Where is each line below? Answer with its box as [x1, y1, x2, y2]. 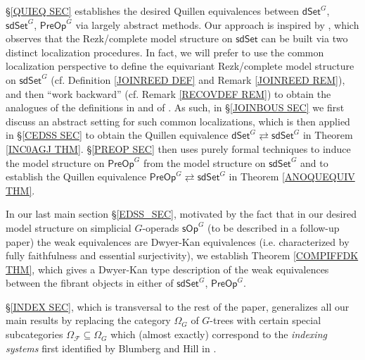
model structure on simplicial [6, 220, 132, 235]
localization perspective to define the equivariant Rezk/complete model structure [6, 58, 354, 73]
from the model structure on [143, 155, 266, 170]
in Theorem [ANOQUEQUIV [229, 169, 355, 184]
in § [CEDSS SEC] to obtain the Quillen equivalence [6, 128, 229, 142]
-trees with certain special [210, 313, 321, 328]
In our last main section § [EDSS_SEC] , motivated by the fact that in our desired [6, 206, 357, 221]
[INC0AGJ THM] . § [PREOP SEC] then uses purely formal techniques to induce [6, 141, 351, 156]
